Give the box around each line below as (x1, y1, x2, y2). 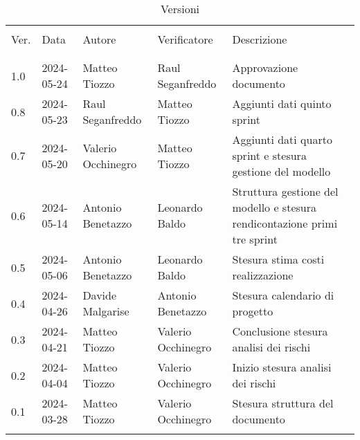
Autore (82, 31, 116, 47)
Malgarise (82, 303, 129, 319)
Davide (82, 287, 117, 303)
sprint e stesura (232, 147, 307, 163)
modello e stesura (232, 199, 316, 215)
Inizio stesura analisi (232, 359, 332, 375)
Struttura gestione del (232, 183, 339, 199)
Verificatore (157, 31, 213, 47)
